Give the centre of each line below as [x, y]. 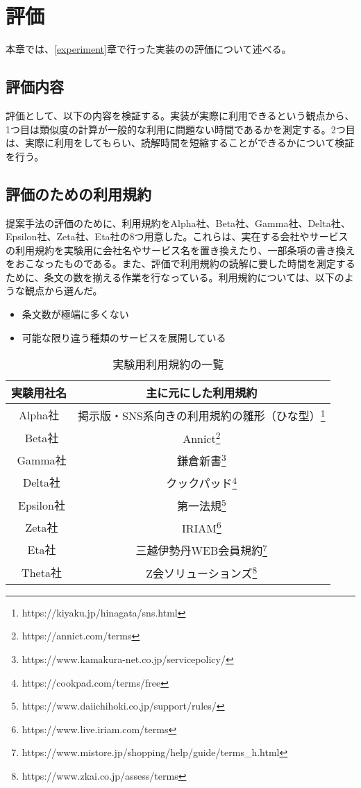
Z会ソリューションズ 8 [202, 572]
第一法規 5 [201, 504]
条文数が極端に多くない [75, 314]
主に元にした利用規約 [202, 393]
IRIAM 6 [201, 527]
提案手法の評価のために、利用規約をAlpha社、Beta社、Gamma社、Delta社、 [178, 223]
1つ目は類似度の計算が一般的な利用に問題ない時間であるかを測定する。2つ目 [180, 129]
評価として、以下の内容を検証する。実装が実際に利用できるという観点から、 [180, 115]
